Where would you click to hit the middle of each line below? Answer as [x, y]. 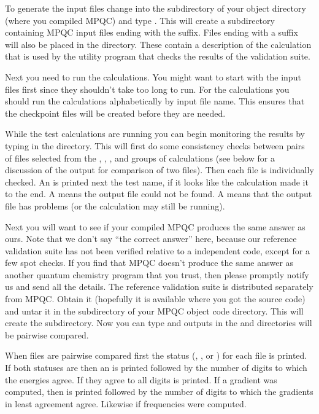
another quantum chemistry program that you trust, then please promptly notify [157, 274]
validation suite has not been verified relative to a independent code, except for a [157, 250]
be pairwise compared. [47, 334]
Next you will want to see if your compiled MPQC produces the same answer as [155, 226]
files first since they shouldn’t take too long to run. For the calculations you [147, 89]
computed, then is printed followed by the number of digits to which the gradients [159, 392]
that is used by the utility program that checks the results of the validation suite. [158, 56]
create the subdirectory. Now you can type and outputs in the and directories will [159, 323]
